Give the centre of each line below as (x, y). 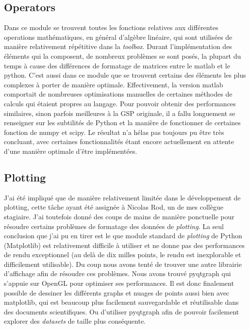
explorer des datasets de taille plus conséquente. (75, 321)
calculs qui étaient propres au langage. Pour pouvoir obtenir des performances (120, 103)
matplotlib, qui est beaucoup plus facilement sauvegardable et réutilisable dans (121, 302)
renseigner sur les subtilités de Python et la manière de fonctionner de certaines (122, 123)
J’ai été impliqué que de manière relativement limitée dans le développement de (122, 197)
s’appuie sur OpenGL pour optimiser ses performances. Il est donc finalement (119, 283)
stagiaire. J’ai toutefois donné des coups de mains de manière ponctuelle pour (119, 216)
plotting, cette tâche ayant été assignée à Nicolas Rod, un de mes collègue (114, 207)
